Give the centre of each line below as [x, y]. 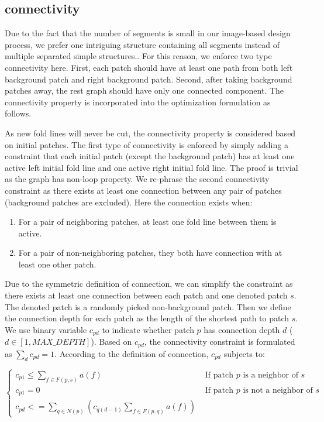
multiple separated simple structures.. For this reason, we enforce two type [138, 56]
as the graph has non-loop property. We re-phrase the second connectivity [137, 179]
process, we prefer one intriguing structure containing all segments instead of [142, 44]
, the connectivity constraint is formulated [220, 342]
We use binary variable [46, 329]
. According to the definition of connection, [132, 353]
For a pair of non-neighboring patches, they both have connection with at [150, 253]
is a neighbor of [270, 375]
